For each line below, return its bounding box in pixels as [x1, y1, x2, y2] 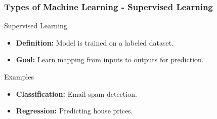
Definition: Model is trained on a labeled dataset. [16, 37, 174, 48]
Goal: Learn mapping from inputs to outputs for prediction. [16, 54, 204, 65]
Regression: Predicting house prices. [16, 105, 133, 116]
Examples [4, 71, 34, 82]
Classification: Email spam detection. [16, 88, 137, 99]
